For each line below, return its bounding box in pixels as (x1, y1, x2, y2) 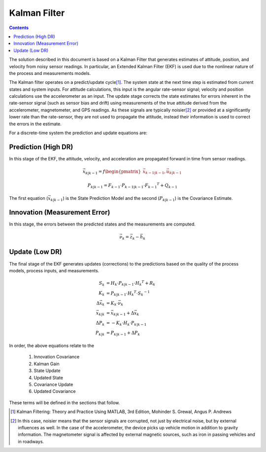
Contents (9, 25, 29, 31)
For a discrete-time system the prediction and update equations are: (9, 130, 148, 136)
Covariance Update (33, 381, 73, 387)
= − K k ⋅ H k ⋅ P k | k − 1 (106, 320, 147, 327)
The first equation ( (9, 195, 48, 201)
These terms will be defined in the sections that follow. (9, 400, 120, 406)
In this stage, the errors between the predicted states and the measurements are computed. (9, 221, 196, 227)
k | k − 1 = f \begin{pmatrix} (85, 169, 141, 175)
